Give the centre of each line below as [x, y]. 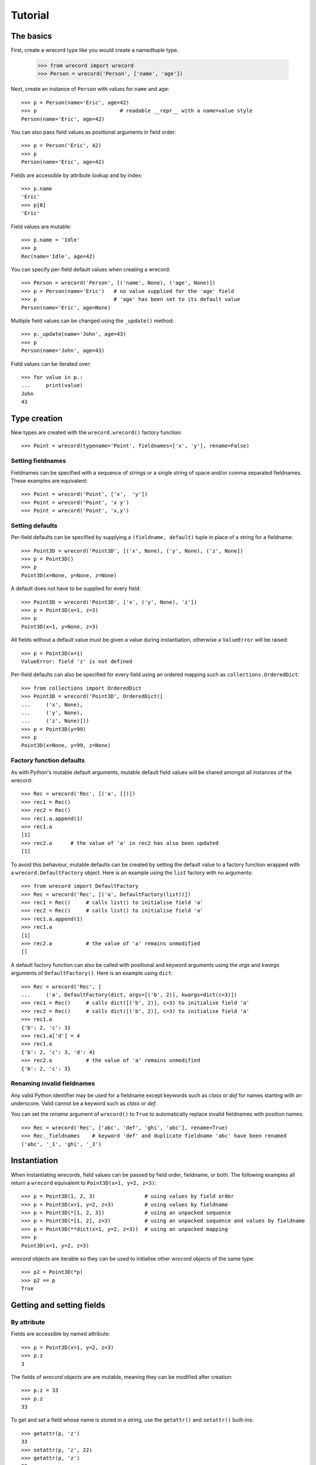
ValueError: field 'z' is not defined [77, 661]
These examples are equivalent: [49, 481]
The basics [31, 36]
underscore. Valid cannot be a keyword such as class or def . [84, 1103]
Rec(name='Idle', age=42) [59, 256]
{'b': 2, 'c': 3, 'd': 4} [59, 1052]
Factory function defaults [48, 761]
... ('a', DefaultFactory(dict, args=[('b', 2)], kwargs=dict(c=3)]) [129, 995]
